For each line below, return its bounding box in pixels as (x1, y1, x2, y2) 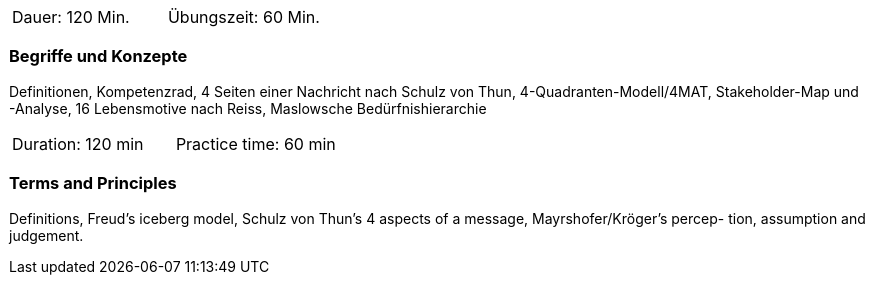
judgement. (9, 226, 84, 244)
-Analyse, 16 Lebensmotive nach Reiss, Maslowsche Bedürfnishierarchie (9, 99, 487, 117)
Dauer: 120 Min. (12, 7, 130, 27)
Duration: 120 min (12, 133, 144, 154)
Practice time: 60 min (175, 133, 336, 154)
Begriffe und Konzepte (9, 46, 188, 67)
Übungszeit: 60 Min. (167, 7, 320, 27)
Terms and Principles (9, 173, 177, 194)
